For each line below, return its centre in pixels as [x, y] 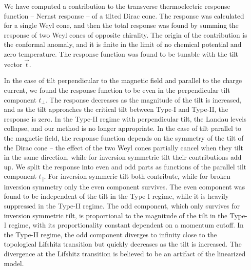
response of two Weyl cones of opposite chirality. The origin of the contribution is [125, 34]
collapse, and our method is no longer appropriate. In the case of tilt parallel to [123, 128]
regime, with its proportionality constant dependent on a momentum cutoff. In [126, 225]
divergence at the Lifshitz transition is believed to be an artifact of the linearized [125, 253]
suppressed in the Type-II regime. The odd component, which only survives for [122, 205]
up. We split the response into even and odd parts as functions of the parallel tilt [125, 166]
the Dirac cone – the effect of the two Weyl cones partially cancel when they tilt [124, 147]
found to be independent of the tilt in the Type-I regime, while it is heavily [116, 196]
